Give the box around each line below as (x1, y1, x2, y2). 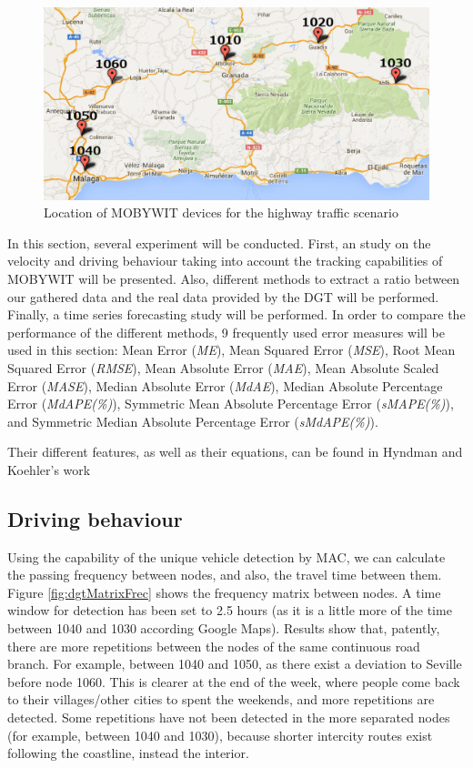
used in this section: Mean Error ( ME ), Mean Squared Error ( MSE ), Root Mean (7, 340, 456, 359)
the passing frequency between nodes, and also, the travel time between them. (7, 565, 442, 584)
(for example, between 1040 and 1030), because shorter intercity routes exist (7, 725, 433, 744)
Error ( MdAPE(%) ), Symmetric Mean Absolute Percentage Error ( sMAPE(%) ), (7, 394, 454, 413)
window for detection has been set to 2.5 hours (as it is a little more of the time (7, 601, 452, 620)
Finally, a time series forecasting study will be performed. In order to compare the (7, 305, 466, 324)
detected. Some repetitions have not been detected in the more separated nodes (7, 708, 450, 727)
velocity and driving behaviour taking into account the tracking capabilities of (7, 251, 443, 270)
